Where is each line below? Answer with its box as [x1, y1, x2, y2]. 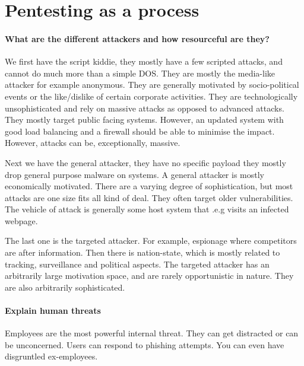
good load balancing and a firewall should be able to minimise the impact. [5, 125, 275, 137]
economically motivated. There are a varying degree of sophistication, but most [5, 180, 293, 192]
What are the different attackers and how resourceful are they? [5, 32, 270, 44]
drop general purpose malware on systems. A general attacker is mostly [5, 168, 264, 180]
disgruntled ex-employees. [5, 350, 98, 362]
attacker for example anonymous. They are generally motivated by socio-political [5, 78, 299, 91]
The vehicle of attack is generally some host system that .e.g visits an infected [5, 203, 289, 215]
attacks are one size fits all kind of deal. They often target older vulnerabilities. [5, 191, 293, 203]
